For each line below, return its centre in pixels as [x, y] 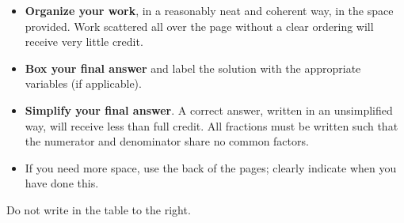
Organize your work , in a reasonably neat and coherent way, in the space [209, 10]
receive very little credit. [84, 42]
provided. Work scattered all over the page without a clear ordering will [199, 26]
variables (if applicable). [83, 83]
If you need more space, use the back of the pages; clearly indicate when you [211, 167]
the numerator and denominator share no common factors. [167, 141]
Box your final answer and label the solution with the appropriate [193, 68]
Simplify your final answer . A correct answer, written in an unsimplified [209, 110]
